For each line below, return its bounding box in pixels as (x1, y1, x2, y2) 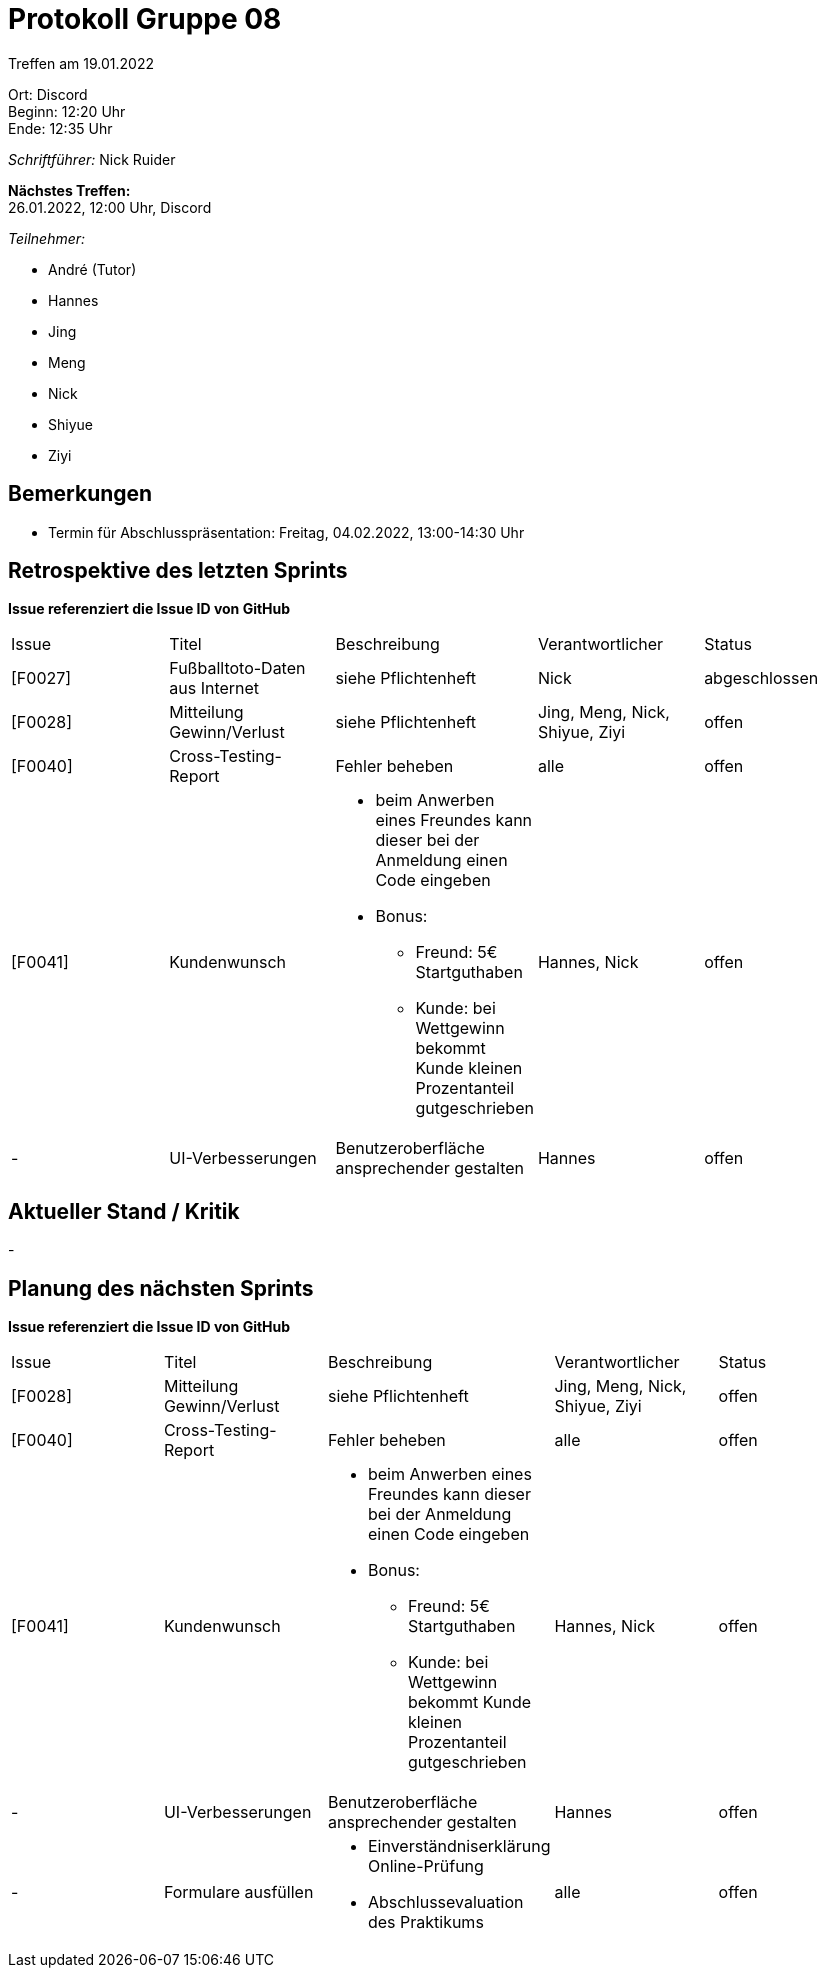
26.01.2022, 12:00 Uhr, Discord (8, 198, 212, 216)
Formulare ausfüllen (163, 1882, 314, 1903)
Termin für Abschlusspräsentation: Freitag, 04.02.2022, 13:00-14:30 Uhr (48, 523, 525, 541)
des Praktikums (367, 1912, 484, 1933)
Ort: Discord (8, 85, 88, 103)
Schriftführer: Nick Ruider (8, 150, 176, 168)
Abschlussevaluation (367, 1892, 524, 1913)
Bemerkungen (8, 481, 153, 507)
